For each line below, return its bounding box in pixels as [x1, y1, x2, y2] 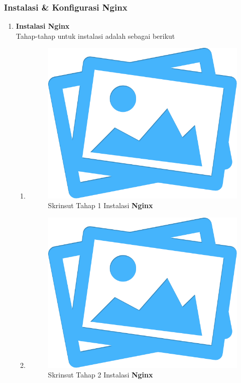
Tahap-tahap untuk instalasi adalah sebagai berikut [16, 30, 175, 41]
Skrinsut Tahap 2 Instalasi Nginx [48, 369, 153, 380]
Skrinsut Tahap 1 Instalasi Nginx [48, 200, 153, 211]
